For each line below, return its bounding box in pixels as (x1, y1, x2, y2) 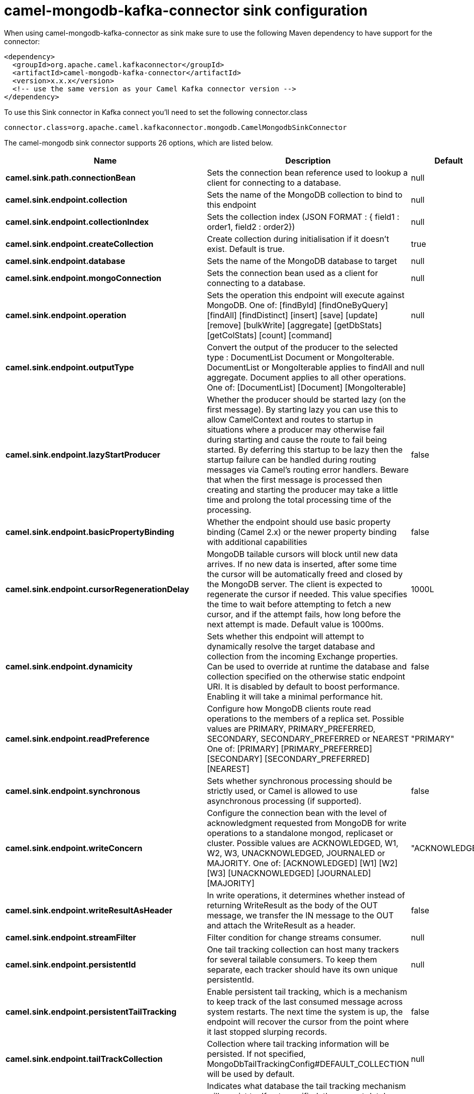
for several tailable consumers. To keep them (207, 954, 377, 965)
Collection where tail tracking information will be (207, 1038, 389, 1049)
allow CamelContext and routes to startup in (207, 414, 373, 425)
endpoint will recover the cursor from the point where (207, 1016, 409, 1027)
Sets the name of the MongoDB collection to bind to (207, 189, 403, 200)
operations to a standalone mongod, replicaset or (207, 828, 393, 838)
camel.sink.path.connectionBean (6, 172, 136, 183)
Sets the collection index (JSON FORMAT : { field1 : (207, 211, 400, 222)
